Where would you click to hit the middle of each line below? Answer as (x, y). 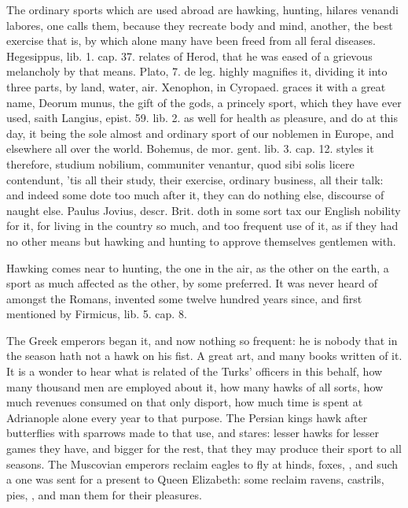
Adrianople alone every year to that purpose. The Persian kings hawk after (187, 417)
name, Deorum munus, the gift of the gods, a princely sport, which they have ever (204, 102)
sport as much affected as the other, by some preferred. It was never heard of (192, 283)
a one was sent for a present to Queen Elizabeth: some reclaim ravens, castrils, (195, 479)
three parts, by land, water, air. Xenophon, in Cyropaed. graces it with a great (196, 86)
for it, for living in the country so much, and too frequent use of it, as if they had (202, 226)
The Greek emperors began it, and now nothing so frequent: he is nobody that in (202, 340)
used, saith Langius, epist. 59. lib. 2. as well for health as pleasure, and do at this (202, 118)
